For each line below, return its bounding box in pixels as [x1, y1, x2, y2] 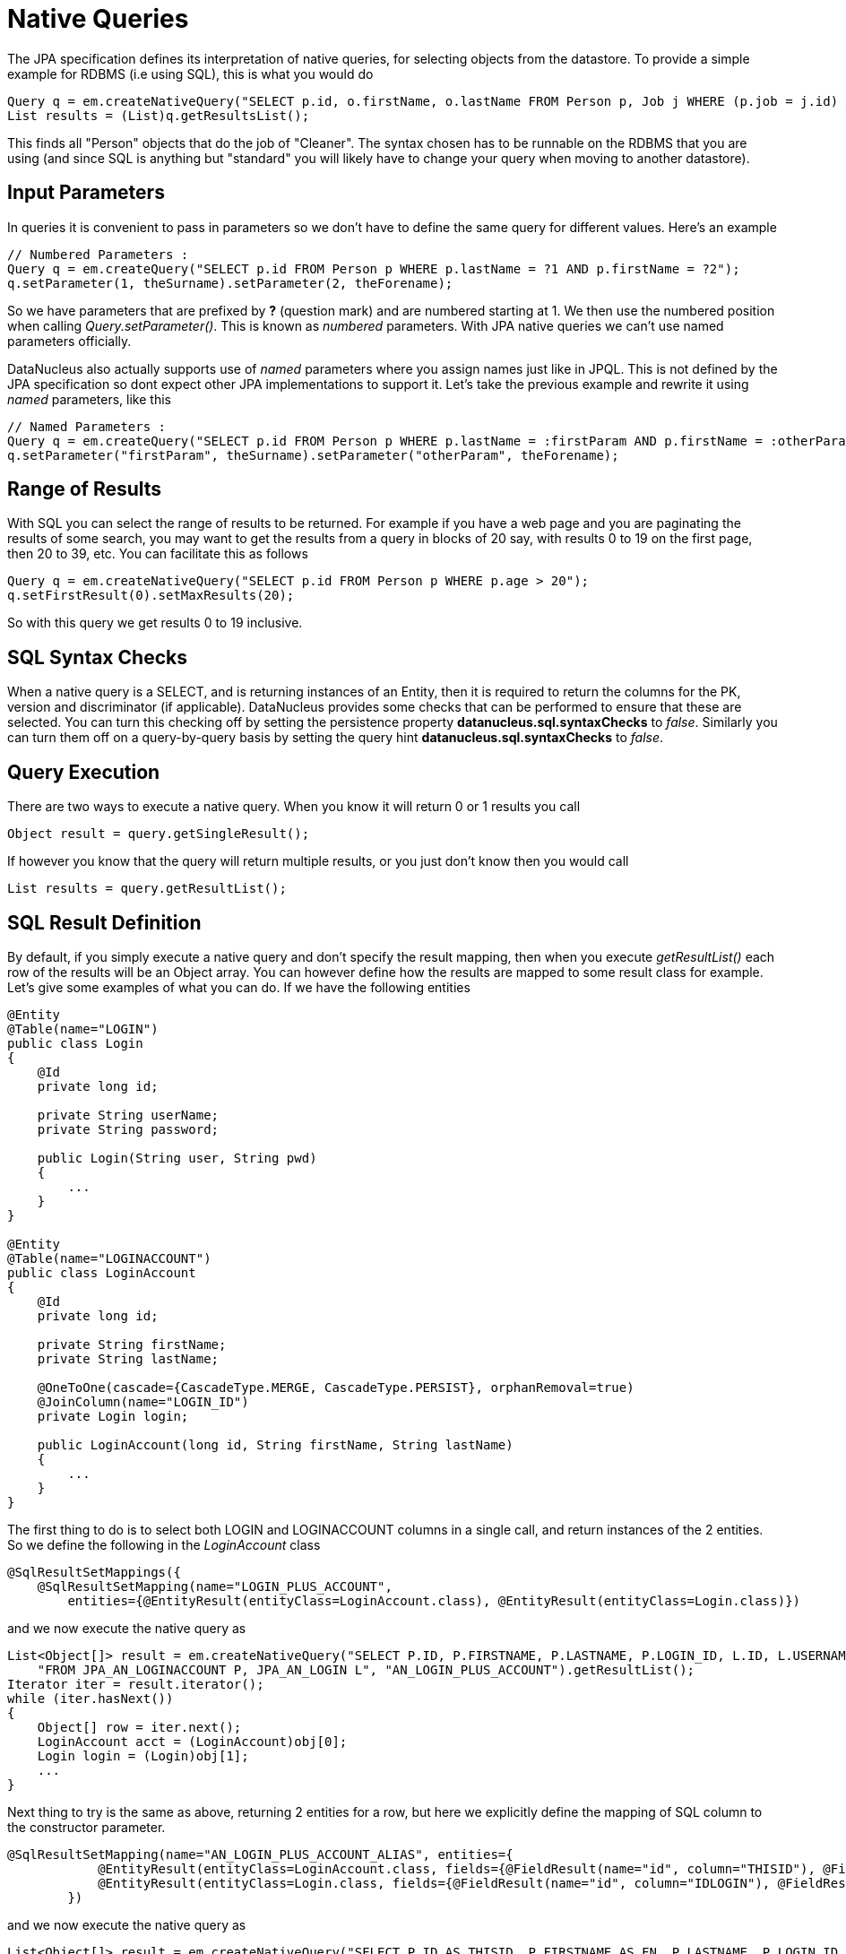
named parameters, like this [7, 391, 171, 407]
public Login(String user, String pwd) [37, 1150, 317, 1165]
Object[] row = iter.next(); [37, 1719, 242, 1734]
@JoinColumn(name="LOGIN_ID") [37, 1394, 249, 1409]
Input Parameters [7, 181, 165, 204]
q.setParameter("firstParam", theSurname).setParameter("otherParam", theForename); [7, 447, 619, 463]
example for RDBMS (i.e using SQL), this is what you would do [7, 65, 374, 82]
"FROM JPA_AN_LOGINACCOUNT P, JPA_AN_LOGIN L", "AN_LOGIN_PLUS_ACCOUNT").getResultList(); [37, 1662, 695, 1677]
